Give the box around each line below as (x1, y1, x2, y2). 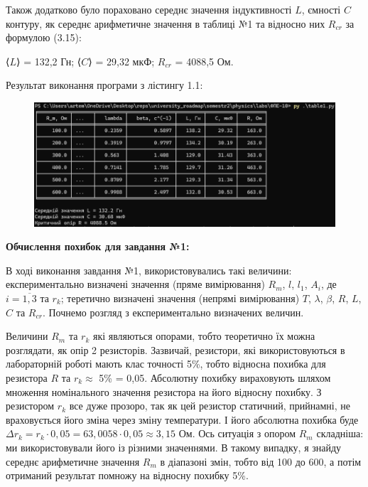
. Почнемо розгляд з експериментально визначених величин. (42, 304, 304, 319)
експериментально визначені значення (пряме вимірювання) (6, 277, 265, 291)
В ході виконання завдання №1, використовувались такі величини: (6, 262, 292, 277)
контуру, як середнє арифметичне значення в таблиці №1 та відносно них (6, 16, 325, 31)
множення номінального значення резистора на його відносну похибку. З (6, 384, 322, 399)
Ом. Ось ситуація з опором (178, 426, 296, 441)
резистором (6, 398, 55, 413)
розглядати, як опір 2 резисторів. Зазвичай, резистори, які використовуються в (6, 342, 345, 357)
